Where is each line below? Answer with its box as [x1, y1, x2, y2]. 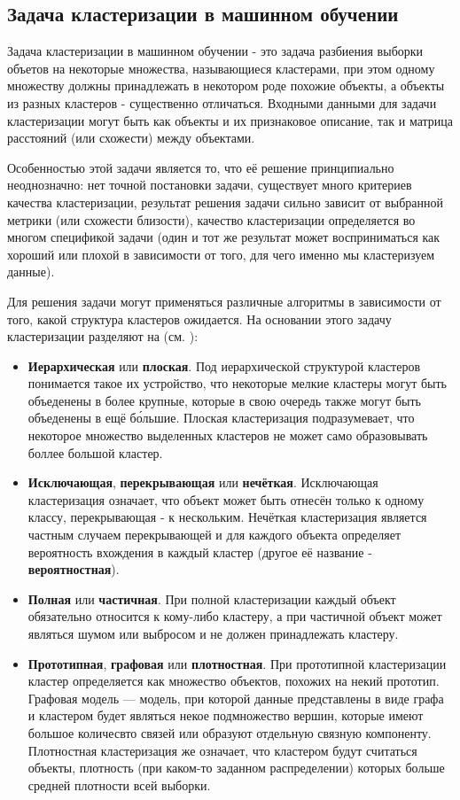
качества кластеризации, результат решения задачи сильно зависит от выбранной [7, 192, 444, 211]
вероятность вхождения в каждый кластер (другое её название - [27, 542, 372, 561]
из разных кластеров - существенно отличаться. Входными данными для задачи [7, 93, 437, 112]
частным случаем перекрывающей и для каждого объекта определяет [27, 525, 402, 544]
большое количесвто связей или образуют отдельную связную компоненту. [27, 723, 432, 742]
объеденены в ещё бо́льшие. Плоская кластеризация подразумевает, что [27, 408, 415, 427]
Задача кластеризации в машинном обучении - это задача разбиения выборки [7, 42, 424, 60]
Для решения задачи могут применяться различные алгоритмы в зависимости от [7, 291, 441, 310]
